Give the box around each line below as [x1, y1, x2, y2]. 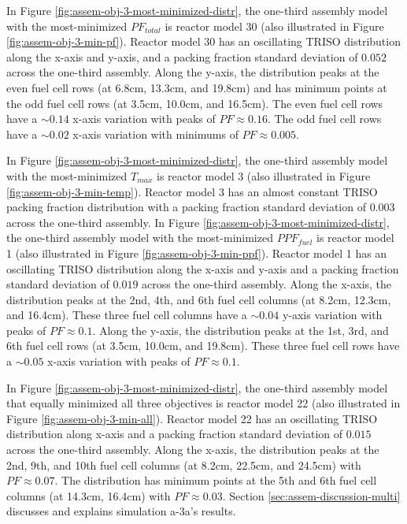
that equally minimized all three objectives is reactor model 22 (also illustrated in [6, 395, 401, 411]
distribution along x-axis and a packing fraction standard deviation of [6, 426, 343, 442]
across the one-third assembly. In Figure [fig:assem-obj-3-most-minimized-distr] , [6, 214, 390, 230]
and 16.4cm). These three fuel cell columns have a [6, 307, 247, 323]
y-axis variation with [282, 307, 383, 323]
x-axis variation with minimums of [72, 125, 239, 142]
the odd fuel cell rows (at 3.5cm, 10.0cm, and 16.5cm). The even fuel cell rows [6, 95, 383, 111]
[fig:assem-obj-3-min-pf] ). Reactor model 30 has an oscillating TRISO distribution [6, 33, 401, 50]
